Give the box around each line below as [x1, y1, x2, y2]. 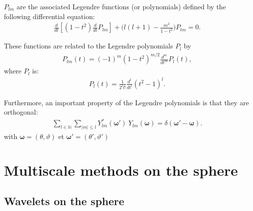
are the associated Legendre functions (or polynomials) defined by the [16, 1, 226, 11]
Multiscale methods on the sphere [4, 160, 238, 180]
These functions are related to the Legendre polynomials [4, 41, 173, 51]
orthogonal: [4, 107, 38, 117]
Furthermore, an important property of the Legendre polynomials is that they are [4, 97, 249, 107]
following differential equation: [4, 11, 95, 21]
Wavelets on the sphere [4, 193, 124, 209]
